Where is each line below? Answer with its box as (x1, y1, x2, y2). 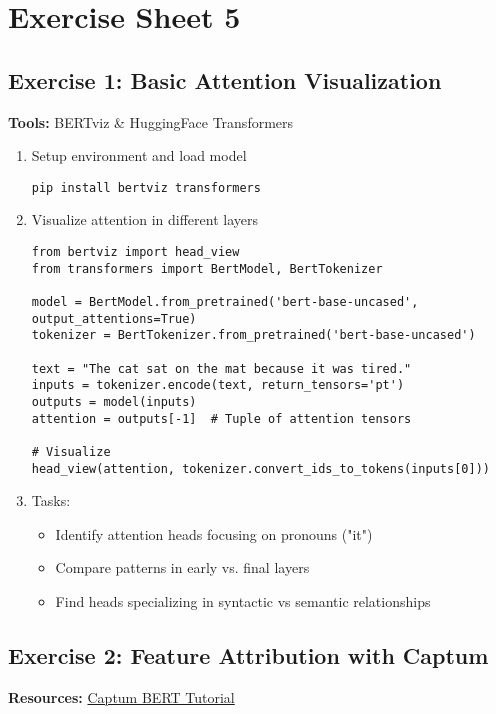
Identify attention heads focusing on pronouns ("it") (55, 523, 373, 544)
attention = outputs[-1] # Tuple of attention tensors (31, 411, 412, 426)
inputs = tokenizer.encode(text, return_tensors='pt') (31, 378, 405, 393)
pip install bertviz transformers (31, 180, 261, 195)
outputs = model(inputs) (31, 394, 197, 409)
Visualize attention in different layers (31, 209, 258, 230)
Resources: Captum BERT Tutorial (8, 686, 235, 707)
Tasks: (31, 490, 71, 511)
